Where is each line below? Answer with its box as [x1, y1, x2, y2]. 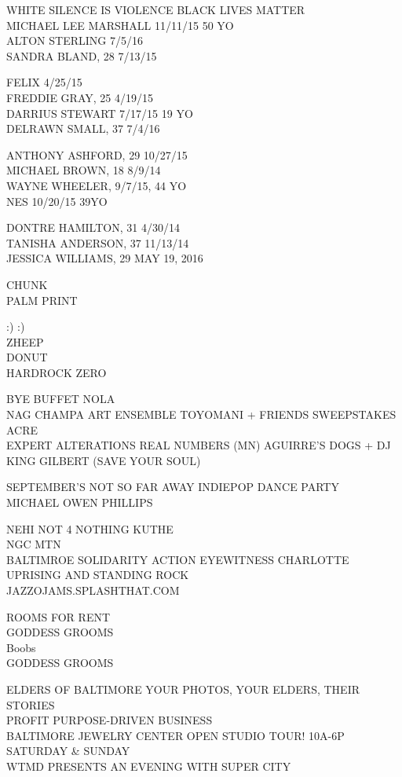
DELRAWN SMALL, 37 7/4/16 [6, 120, 160, 137]
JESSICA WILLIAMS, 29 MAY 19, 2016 [6, 250, 203, 266]
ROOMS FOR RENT [6, 608, 111, 625]
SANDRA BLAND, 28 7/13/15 [6, 47, 157, 64]
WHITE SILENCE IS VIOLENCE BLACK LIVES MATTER [6, 2, 305, 17]
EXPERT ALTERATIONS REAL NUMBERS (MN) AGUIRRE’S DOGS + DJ [6, 437, 391, 453]
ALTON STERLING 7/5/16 [6, 32, 143, 49]
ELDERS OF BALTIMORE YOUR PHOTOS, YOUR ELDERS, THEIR [6, 680, 360, 697]
